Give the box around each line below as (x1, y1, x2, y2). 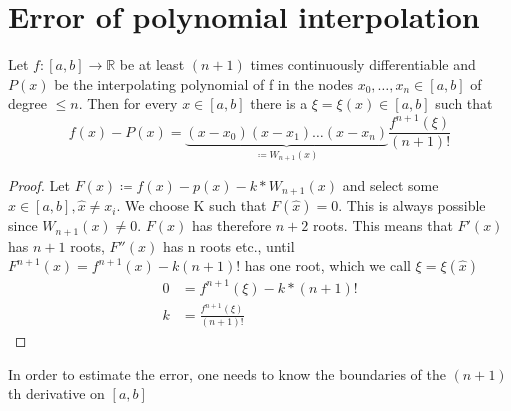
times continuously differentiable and (250, 54, 476, 75)
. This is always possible (338, 195, 486, 216)
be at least (119, 54, 185, 75)
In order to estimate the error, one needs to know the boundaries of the (8, 363, 446, 384)
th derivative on (8, 383, 105, 404)
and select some (342, 174, 439, 195)
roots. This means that (312, 215, 453, 236)
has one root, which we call (244, 255, 411, 276)
